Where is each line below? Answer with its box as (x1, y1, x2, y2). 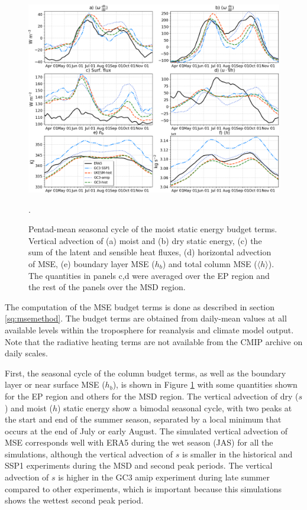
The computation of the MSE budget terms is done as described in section (5, 300, 275, 313)
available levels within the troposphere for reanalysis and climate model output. (5, 323, 294, 336)
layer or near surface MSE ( (5, 378, 105, 391)
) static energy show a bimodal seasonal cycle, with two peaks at (57, 401, 292, 414)
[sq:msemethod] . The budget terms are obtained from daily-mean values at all (5, 312, 287, 324)
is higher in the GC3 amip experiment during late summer (58, 471, 270, 483)
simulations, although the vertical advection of (5, 447, 173, 460)
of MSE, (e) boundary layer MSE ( (28, 257, 155, 269)
